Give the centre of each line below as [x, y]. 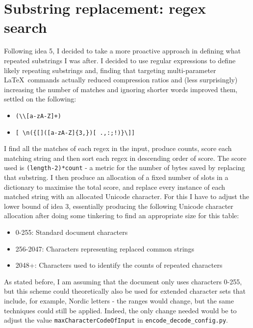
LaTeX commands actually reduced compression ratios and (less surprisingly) [121, 80]
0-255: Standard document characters [72, 232]
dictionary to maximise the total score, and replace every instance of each [115, 187]
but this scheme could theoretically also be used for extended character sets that [125, 291]
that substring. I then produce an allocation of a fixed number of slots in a [116, 177]
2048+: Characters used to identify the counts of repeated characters [119, 265]
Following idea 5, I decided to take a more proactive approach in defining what [122, 51]
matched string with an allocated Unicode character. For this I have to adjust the [126, 196]
